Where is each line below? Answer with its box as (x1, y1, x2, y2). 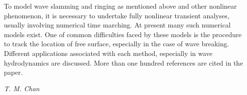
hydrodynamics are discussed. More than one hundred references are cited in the (4, 57, 243, 68)
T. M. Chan (4, 83, 40, 93)
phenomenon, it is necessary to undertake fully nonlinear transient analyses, (4, 10, 230, 20)
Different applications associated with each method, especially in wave (4, 48, 213, 58)
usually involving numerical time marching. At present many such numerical (4, 20, 231, 30)
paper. (4, 67, 23, 77)
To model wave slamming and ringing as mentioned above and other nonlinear (4, 1, 237, 11)
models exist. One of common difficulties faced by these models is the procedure (4, 29, 242, 39)
